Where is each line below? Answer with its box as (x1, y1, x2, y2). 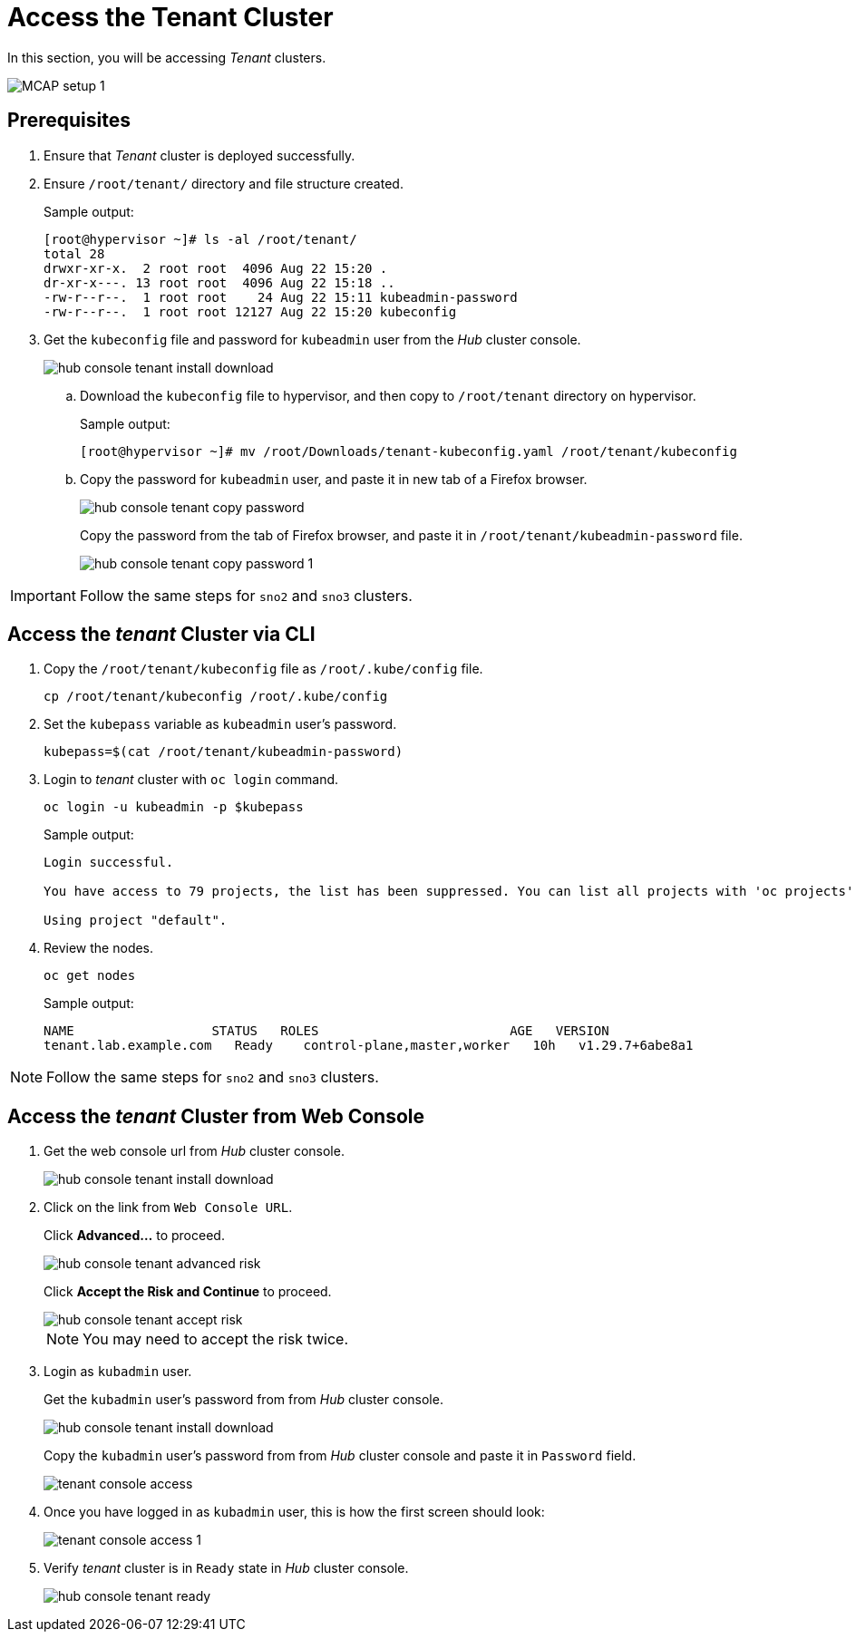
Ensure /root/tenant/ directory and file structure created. (44, 175, 404, 191)
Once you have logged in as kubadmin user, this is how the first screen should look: (44, 1504, 545, 1520)
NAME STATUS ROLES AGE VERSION (44, 1023, 609, 1039)
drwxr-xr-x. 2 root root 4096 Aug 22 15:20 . (44, 260, 388, 276)
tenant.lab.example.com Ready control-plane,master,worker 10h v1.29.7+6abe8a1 (44, 1038, 694, 1053)
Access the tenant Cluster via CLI (7, 623, 316, 646)
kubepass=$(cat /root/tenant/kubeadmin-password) (44, 744, 404, 760)
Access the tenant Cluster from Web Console (7, 1104, 424, 1128)
